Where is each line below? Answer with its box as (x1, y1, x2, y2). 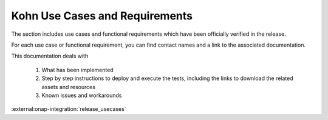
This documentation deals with (11, 52, 89, 60)
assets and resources (41, 83, 96, 90)
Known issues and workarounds (41, 92, 122, 99)
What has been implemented (41, 66, 114, 73)
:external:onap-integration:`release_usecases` (11, 105, 127, 113)
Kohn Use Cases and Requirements (11, 9, 193, 22)
